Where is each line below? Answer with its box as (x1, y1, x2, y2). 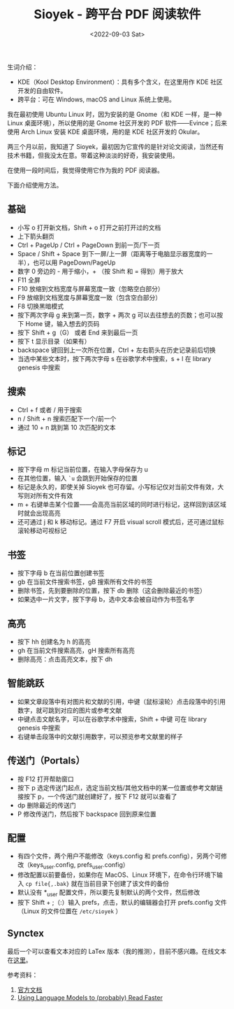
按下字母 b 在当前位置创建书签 (17, 569, 105, 577)
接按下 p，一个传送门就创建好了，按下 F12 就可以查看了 (17, 792, 177, 800)
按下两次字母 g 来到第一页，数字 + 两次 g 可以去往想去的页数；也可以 (17, 311, 217, 319)
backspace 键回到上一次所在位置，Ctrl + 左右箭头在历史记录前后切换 (17, 346, 216, 354)
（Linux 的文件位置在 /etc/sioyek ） (17, 907, 122, 915)
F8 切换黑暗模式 (17, 302, 64, 310)
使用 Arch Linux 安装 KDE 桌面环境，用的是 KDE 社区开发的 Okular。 (7, 127, 204, 136)
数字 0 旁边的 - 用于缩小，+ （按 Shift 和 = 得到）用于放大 (17, 267, 184, 275)
